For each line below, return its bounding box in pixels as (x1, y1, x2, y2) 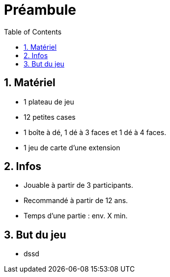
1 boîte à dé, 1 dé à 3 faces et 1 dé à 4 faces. (24, 128, 167, 137)
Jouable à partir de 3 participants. (24, 181, 134, 190)
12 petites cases (24, 112, 76, 121)
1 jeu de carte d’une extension (24, 143, 120, 152)
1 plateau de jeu (24, 97, 74, 106)
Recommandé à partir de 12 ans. (24, 196, 128, 205)
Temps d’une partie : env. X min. (24, 211, 128, 220)
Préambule (4, 1, 76, 18)
